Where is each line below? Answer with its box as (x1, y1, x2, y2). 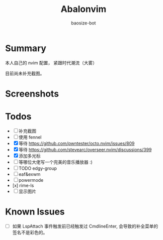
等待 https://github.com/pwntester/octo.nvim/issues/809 (18, 140, 135, 146)
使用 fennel (18, 134, 42, 140)
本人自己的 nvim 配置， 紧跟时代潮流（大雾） (5, 60, 97, 66)
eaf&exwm (18, 171, 41, 177)
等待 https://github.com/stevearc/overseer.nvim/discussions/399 (18, 146, 152, 152)
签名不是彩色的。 (12, 229, 48, 235)
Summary (5, 42, 46, 54)
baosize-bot (71, 20, 96, 26)
